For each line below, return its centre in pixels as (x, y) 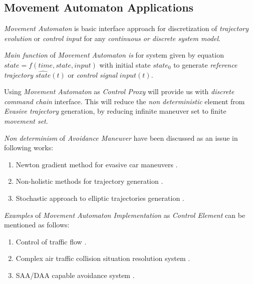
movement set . (26, 120)
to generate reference (205, 64)
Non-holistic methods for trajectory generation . (89, 181)
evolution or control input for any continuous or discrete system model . (112, 38)
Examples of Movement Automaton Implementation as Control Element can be (125, 215)
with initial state (125, 64)
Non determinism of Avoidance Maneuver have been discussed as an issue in (121, 137)
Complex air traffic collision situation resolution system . (103, 258)
